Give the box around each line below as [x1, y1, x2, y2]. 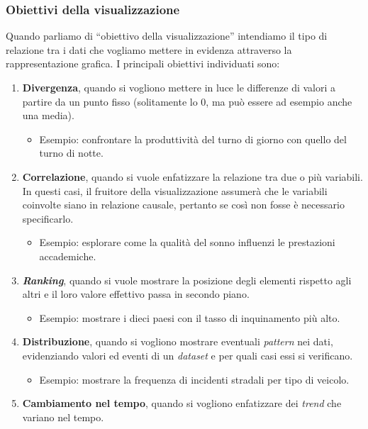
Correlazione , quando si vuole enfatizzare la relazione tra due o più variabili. [22, 169, 363, 184]
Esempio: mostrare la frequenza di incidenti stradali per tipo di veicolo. [39, 372, 350, 386]
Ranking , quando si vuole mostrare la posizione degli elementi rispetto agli [22, 272, 352, 287]
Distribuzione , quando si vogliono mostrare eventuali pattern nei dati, [22, 334, 333, 349]
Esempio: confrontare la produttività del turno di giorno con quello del [39, 131, 347, 146]
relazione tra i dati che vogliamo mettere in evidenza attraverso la [6, 42, 292, 57]
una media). [22, 108, 74, 123]
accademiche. [39, 248, 96, 263]
